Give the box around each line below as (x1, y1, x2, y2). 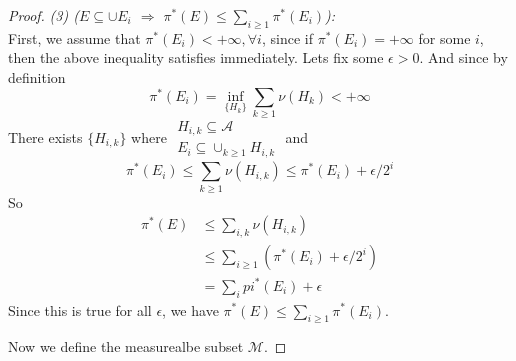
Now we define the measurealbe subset (8, 336, 244, 357)
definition (8, 66, 66, 87)
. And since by (419, 47, 508, 68)
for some (418, 27, 471, 48)
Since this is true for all (8, 299, 152, 320)
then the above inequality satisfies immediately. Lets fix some (8, 47, 384, 68)
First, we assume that (8, 27, 141, 48)
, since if (261, 27, 313, 48)
